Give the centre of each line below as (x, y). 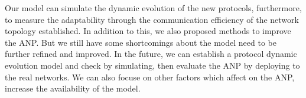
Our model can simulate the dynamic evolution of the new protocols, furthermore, (153, 8)
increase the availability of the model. (73, 88)
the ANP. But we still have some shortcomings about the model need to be (141, 42)
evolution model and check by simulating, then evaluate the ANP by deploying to (152, 65)
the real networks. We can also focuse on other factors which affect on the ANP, (150, 77)
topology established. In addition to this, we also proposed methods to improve (148, 31)
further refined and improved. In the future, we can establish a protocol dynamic (151, 54)
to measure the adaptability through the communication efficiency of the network (152, 19)
